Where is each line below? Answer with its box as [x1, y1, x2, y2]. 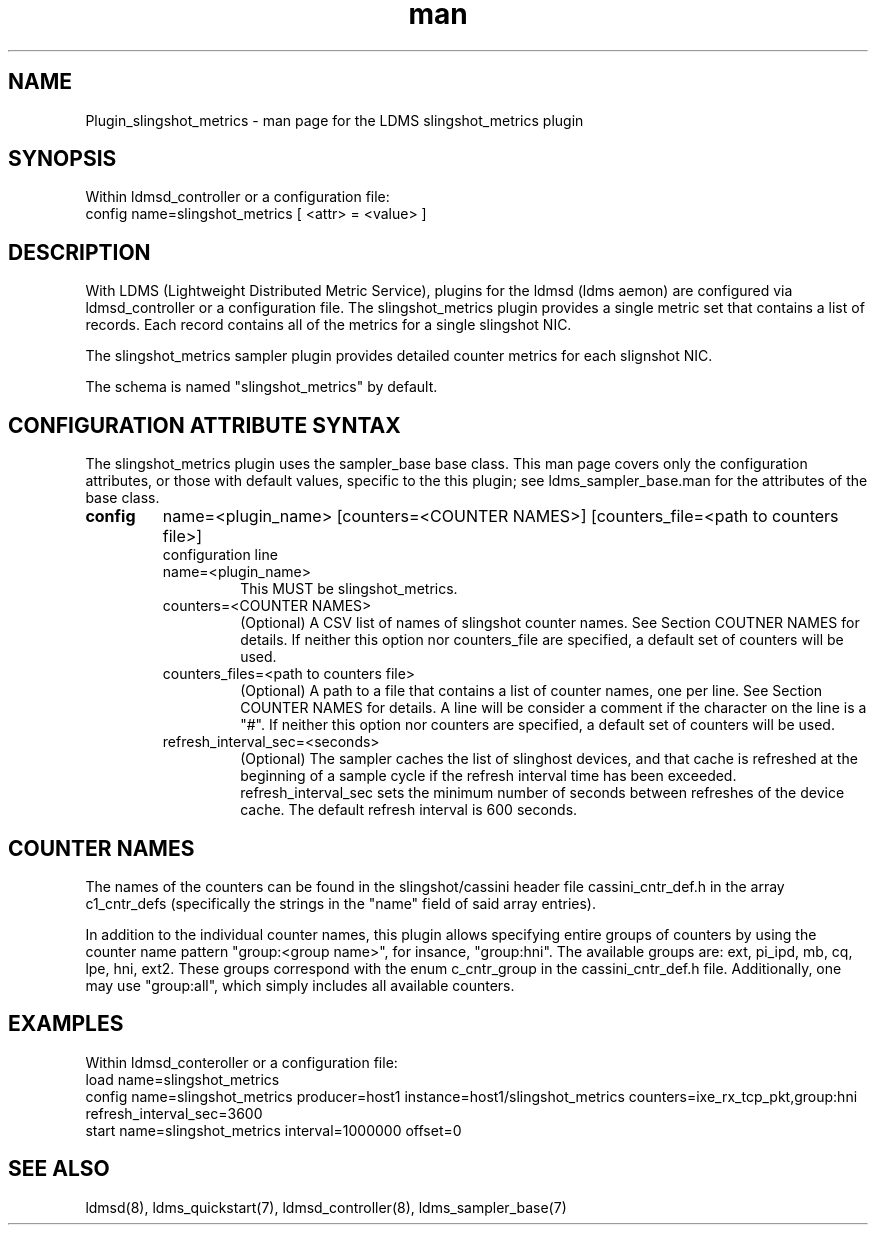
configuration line [162, 546, 278, 564]
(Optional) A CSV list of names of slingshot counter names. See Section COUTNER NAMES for [240, 614, 860, 632]
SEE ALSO [8, 1156, 110, 1182]
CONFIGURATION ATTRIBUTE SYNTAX [8, 412, 401, 438]
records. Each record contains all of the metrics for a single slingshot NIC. [85, 316, 572, 334]
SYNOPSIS [8, 146, 117, 172]
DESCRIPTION [8, 239, 151, 265]
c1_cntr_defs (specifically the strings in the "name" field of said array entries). [85, 894, 596, 912]
